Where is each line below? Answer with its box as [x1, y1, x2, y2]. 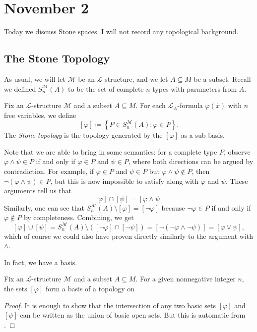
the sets [4, 283, 27, 293]
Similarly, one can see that [4, 202, 84, 213]
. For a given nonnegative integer [135, 274, 236, 284]
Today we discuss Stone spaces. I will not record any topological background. [4, 26, 239, 37]
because [161, 202, 185, 213]
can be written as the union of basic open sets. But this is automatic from [20, 310, 246, 320]
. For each [135, 100, 166, 111]
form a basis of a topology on [45, 283, 135, 293]
